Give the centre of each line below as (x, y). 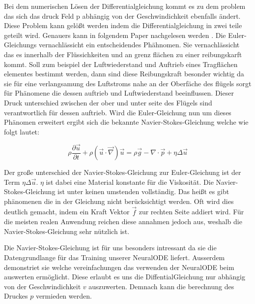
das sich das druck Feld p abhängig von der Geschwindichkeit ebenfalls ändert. (122, 16)
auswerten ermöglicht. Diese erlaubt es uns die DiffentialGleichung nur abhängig (125, 277)
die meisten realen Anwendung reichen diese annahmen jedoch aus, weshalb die (123, 221)
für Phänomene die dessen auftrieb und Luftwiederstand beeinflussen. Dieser (119, 93)
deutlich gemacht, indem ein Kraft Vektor (67, 212)
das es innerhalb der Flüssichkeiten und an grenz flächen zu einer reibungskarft (123, 54)
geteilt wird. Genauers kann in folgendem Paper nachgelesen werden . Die (115, 35)
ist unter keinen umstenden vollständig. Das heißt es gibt (143, 191)
